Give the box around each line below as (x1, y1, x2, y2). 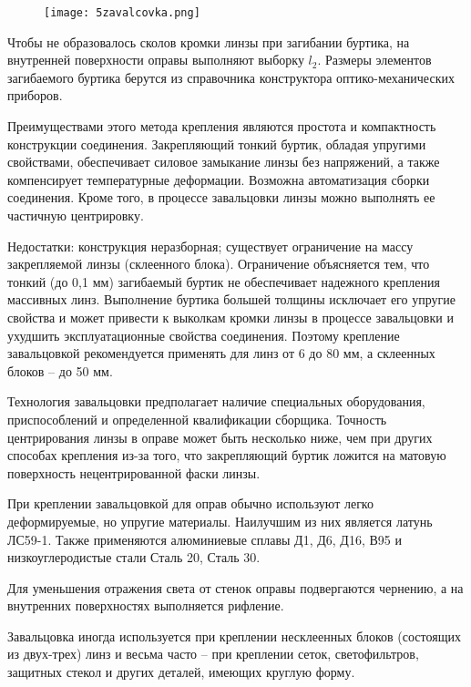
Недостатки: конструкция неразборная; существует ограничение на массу (7, 236, 414, 255)
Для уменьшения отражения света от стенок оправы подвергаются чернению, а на (7, 578, 464, 597)
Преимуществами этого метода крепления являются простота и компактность (7, 117, 436, 136)
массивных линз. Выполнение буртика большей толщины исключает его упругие (7, 290, 456, 309)
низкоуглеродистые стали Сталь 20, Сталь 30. (7, 548, 261, 567)
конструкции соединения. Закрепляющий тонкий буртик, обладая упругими (7, 134, 426, 153)
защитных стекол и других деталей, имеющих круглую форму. (7, 662, 355, 682)
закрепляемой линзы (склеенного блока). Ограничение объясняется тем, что (7, 254, 430, 273)
